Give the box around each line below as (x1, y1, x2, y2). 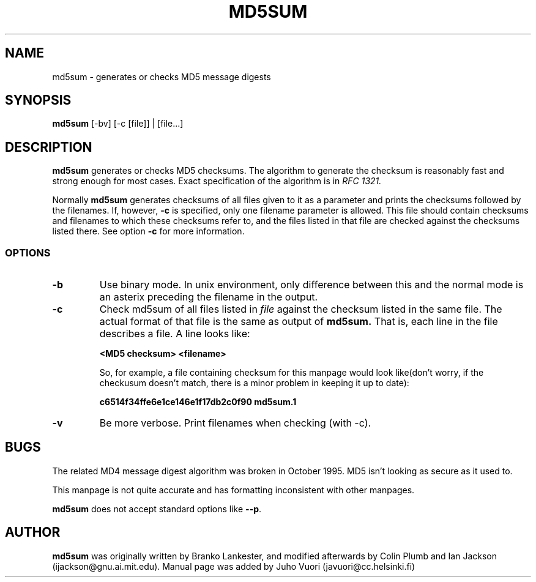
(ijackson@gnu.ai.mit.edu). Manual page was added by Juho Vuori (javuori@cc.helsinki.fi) (52, 561, 415, 572)
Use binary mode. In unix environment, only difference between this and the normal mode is (99, 278, 524, 291)
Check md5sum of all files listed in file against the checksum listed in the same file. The (99, 303, 502, 316)
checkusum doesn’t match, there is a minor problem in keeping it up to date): (99, 378, 409, 389)
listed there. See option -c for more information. (52, 226, 245, 237)
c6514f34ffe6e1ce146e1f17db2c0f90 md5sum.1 (99, 397, 297, 408)
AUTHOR (5, 524, 61, 540)
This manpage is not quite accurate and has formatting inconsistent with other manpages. (52, 484, 415, 495)
